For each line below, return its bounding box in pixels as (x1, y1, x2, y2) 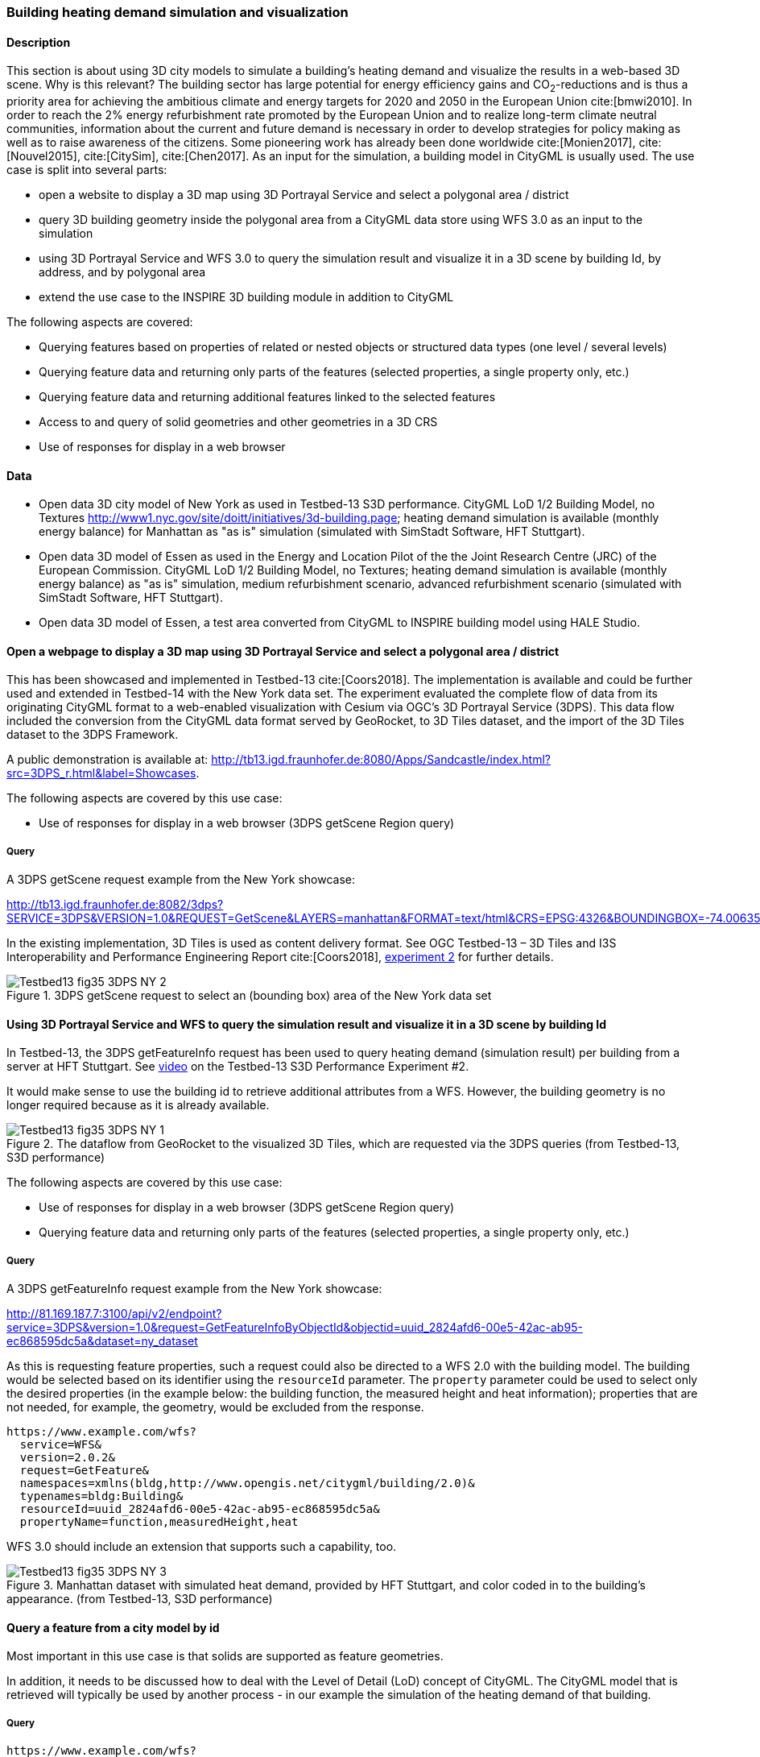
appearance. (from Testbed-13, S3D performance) (6, 1592, 273, 1606)
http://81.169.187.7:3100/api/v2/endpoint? (6, 1307, 222, 1321)
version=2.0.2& (19, 1451, 115, 1465)
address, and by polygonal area (39, 265, 206, 280)
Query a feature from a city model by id (6, 1620, 220, 1635)
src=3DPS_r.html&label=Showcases (6, 766, 196, 781)
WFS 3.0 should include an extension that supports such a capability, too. (6, 1539, 397, 1554)
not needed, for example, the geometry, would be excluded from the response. (6, 1400, 424, 1415)
